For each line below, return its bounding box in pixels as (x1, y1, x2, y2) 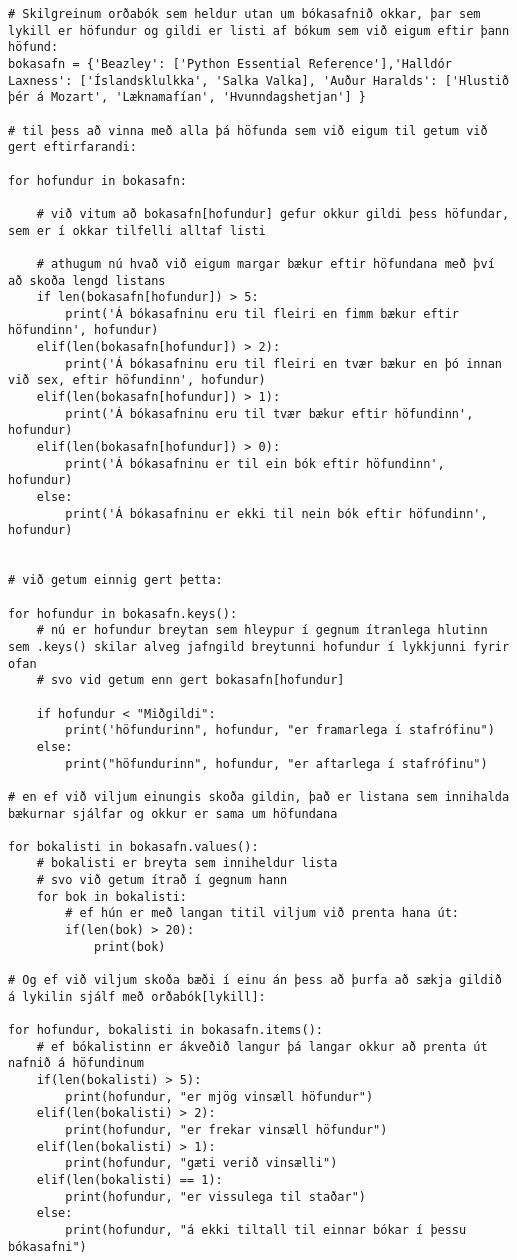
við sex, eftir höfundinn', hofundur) (8, 373, 266, 388)
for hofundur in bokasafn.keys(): (8, 606, 238, 621)
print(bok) (93, 939, 166, 954)
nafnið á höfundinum (8, 1056, 145, 1071)
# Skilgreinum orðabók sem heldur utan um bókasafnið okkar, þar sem (8, 7, 481, 21)
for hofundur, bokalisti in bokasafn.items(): (8, 1023, 323, 1038)
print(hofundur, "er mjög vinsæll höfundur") (65, 1089, 374, 1104)
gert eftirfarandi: (8, 140, 137, 155)
